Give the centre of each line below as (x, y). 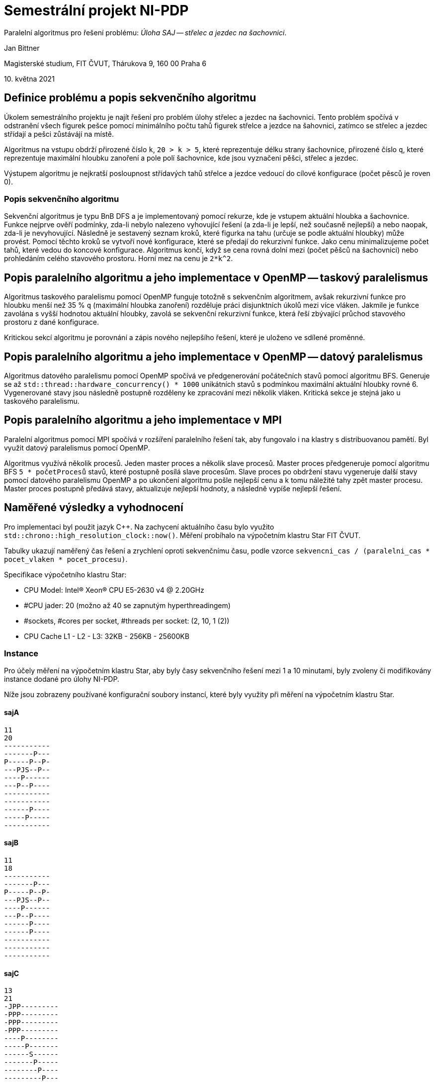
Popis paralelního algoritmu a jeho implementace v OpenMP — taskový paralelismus (216, 277)
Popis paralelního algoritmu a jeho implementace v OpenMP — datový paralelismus (214, 357)
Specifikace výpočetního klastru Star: (65, 574)
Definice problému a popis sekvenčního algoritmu (130, 98)
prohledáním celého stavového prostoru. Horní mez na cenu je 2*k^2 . (119, 259)
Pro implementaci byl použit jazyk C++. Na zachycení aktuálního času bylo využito (139, 527)
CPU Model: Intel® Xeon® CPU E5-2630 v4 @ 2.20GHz (114, 590)
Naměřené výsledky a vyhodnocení (94, 508)
